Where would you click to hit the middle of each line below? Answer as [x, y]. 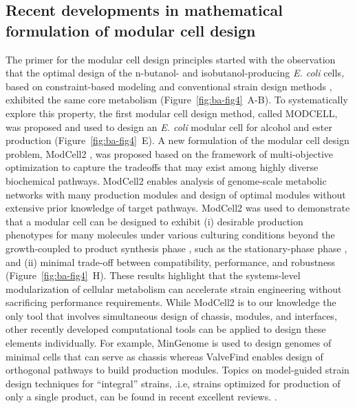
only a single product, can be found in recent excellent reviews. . [141, 397]
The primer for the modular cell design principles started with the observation [171, 59]
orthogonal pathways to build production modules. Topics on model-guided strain [177, 370]
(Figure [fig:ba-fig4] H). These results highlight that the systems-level [153, 275]
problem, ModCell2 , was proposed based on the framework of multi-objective [170, 153]
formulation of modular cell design [131, 30]
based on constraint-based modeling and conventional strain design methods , [169, 86]
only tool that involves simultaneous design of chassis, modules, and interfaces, [171, 315]
